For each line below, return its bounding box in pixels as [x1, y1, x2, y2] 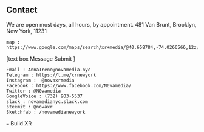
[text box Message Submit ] [6, 54, 76, 62]
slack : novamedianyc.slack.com [6, 98, 88, 105]
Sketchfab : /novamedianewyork [6, 109, 86, 115]
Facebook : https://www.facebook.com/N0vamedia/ [6, 82, 132, 88]
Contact [6, 5, 38, 15]
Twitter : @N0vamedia [6, 88, 61, 94]
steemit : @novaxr [6, 104, 53, 110]
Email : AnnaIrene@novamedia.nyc [6, 67, 91, 73]
